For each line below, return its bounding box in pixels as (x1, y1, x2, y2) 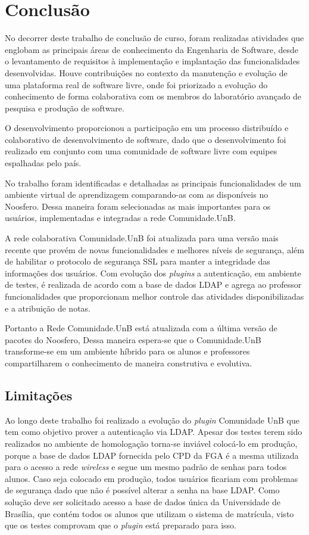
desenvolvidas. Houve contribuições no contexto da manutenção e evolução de (5, 66, 288, 79)
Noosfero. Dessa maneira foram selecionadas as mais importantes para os (5, 200, 271, 212)
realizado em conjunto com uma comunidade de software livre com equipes (5, 145, 277, 157)
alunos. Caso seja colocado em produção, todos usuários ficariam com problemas (5, 472, 298, 484)
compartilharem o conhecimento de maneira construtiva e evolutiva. (5, 356, 252, 369)
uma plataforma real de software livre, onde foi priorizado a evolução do (5, 78, 268, 91)
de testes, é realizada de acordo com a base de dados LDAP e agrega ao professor (5, 278, 302, 291)
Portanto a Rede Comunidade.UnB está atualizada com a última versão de (5, 322, 277, 334)
